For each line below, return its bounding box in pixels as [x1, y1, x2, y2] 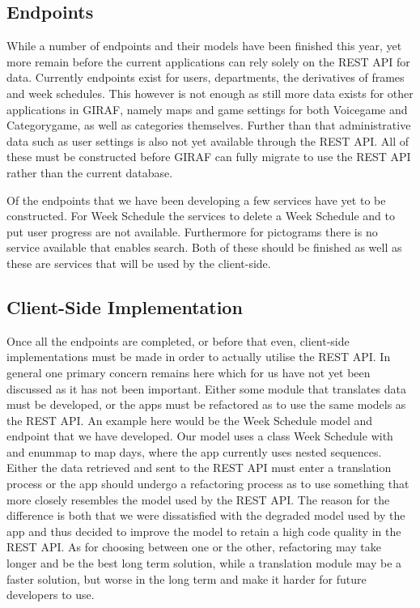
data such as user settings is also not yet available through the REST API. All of [6, 132, 409, 149]
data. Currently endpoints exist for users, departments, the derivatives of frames [6, 69, 405, 86]
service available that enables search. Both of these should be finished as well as [6, 239, 402, 256]
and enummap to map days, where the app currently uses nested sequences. [6, 443, 382, 460]
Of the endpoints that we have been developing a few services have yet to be [6, 191, 386, 208]
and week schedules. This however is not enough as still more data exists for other [6, 84, 414, 101]
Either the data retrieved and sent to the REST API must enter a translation [6, 459, 392, 476]
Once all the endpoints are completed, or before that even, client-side [6, 332, 350, 349]
